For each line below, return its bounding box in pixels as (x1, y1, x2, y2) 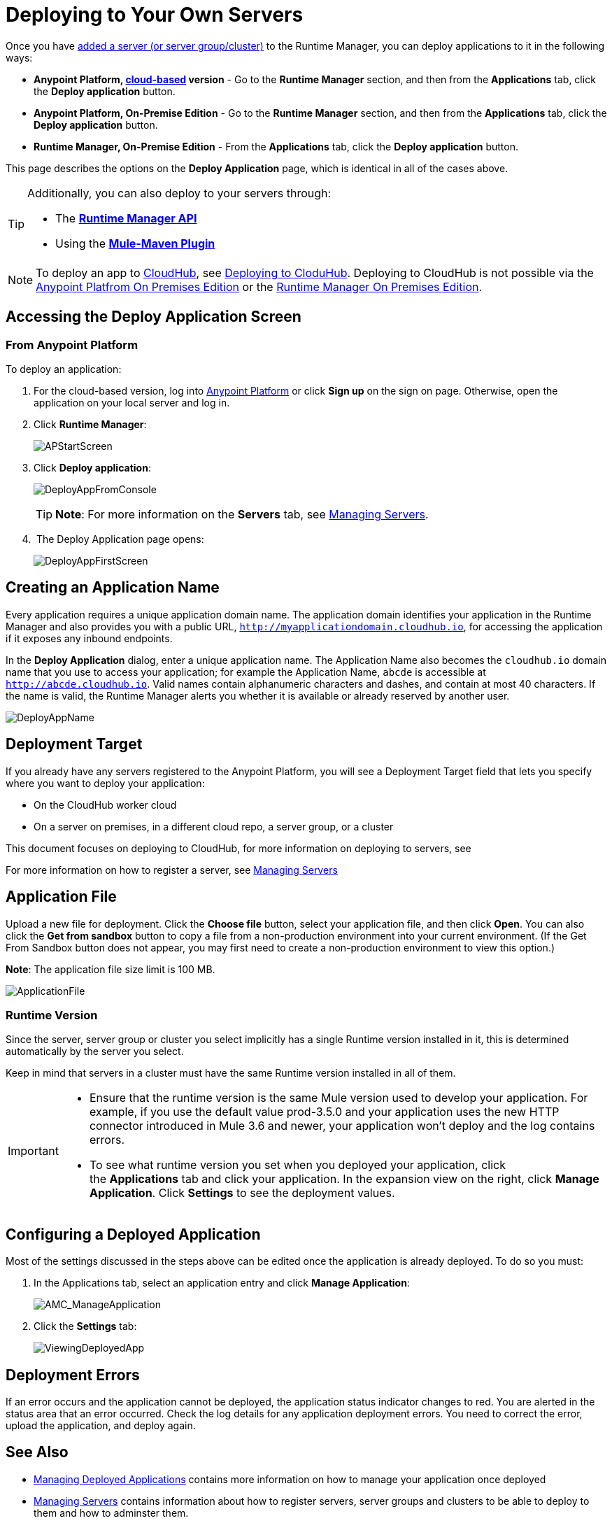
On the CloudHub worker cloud (34, 798, 177, 811)
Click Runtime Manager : (34, 418, 147, 430)
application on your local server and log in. (34, 396, 230, 409)
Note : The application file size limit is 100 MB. (6, 963, 215, 975)
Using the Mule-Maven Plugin (55, 236, 215, 250)
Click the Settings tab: (34, 1320, 137, 1333)
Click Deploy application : (34, 461, 151, 474)
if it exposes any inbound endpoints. (6, 632, 173, 644)
